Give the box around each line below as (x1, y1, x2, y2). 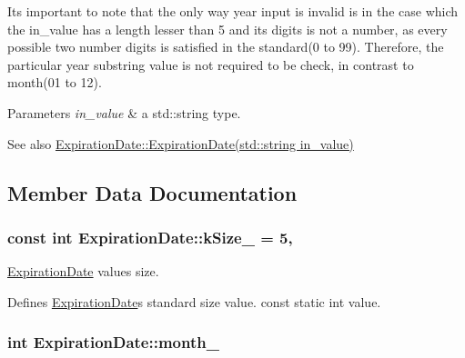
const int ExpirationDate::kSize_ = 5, (7, 225, 293, 248)
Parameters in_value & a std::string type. (7, 103, 241, 122)
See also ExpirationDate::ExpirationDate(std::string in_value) (7, 134, 354, 153)
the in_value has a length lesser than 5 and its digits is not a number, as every (7, 19, 448, 38)
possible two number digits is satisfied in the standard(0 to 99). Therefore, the (7, 37, 444, 56)
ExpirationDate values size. (7, 262, 159, 281)
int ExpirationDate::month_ (7, 331, 219, 353)
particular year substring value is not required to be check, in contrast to (7, 55, 414, 74)
